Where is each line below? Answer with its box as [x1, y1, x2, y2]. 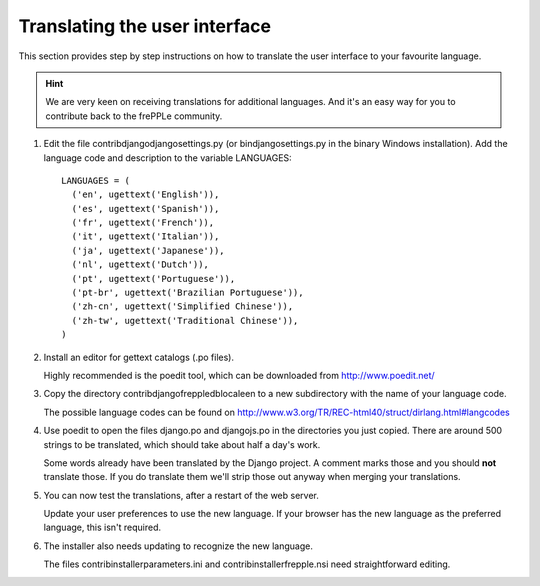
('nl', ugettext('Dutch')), [71, 259, 210, 270]
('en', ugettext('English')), [71, 189, 220, 200]
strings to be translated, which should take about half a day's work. [43, 438, 321, 450]
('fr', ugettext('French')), [71, 217, 215, 229]
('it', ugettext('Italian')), [71, 231, 220, 242]
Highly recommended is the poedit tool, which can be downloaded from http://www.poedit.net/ [43, 369, 435, 381]
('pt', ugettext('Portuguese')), [71, 273, 236, 284]
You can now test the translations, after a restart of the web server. [43, 489, 320, 501]
